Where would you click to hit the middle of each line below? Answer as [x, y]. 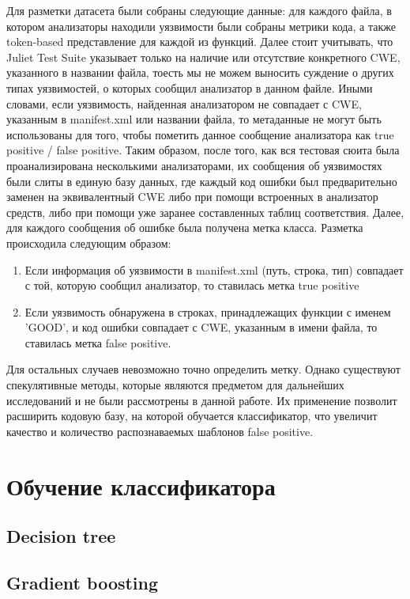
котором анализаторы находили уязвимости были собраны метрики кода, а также [201, 26]
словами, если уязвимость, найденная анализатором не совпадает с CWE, [184, 103]
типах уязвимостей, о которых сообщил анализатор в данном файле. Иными [190, 87]
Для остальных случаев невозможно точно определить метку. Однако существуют [203, 369]
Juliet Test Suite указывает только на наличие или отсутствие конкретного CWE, [203, 57]
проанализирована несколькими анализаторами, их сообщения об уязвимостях [194, 165]
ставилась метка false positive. [98, 342]
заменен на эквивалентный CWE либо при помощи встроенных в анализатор [192, 197]
